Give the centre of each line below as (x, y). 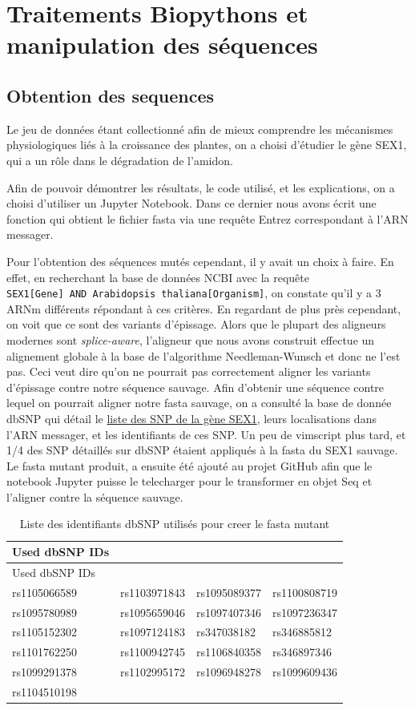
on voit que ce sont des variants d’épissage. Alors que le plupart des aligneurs (196, 324)
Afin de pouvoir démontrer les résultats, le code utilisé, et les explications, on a (201, 187)
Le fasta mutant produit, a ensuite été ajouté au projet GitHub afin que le (189, 465)
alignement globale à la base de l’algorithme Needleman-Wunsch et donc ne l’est (203, 355)
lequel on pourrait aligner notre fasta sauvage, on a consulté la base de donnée (199, 403)
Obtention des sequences (111, 95)
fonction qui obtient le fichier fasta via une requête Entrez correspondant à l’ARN (207, 218)
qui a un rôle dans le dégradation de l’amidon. (120, 160)
